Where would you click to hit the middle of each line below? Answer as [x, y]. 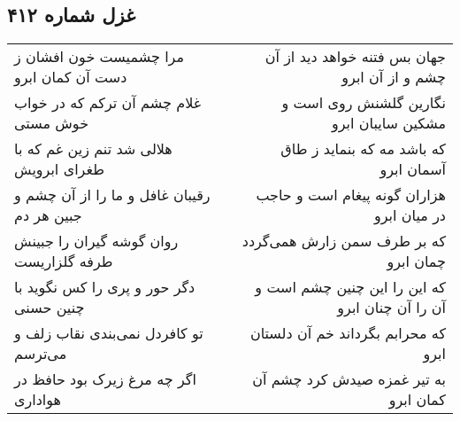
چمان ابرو [416, 261]
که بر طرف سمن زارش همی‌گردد [344, 241]
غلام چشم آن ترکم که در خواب [108, 103]
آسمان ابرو [413, 169]
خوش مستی [52, 123]
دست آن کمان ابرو [71, 77]
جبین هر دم [48, 215]
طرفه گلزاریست [64, 261]
